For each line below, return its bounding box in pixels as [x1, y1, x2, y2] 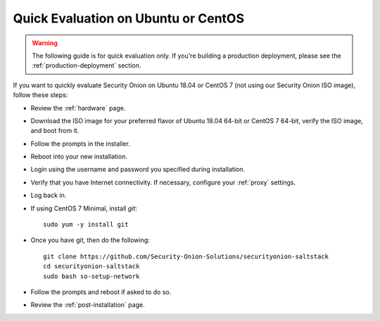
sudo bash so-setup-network [43, 272, 140, 280]
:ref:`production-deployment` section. [32, 61, 141, 70]
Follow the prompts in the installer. [30, 139, 130, 148]
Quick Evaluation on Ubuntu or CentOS [13, 11, 244, 26]
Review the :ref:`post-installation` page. [30, 301, 145, 309]
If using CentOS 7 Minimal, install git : [30, 204, 137, 213]
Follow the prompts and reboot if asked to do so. [30, 287, 172, 296]
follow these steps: [13, 91, 68, 99]
